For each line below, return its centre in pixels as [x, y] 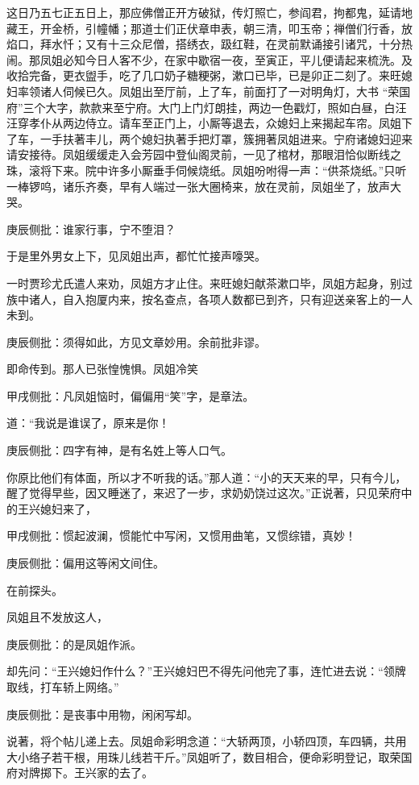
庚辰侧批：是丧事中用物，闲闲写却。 [102, 714]
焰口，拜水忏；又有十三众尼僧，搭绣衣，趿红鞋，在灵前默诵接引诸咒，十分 [204, 44]
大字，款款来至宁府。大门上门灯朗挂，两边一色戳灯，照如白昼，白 [220, 107]
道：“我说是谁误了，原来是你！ [88, 423]
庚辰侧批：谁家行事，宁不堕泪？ [91, 228]
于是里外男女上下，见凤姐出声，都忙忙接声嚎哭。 [136, 256]
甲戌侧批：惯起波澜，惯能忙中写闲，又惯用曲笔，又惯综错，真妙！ [181, 536]
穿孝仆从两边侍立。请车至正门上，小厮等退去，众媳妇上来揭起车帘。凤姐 [209, 123]
